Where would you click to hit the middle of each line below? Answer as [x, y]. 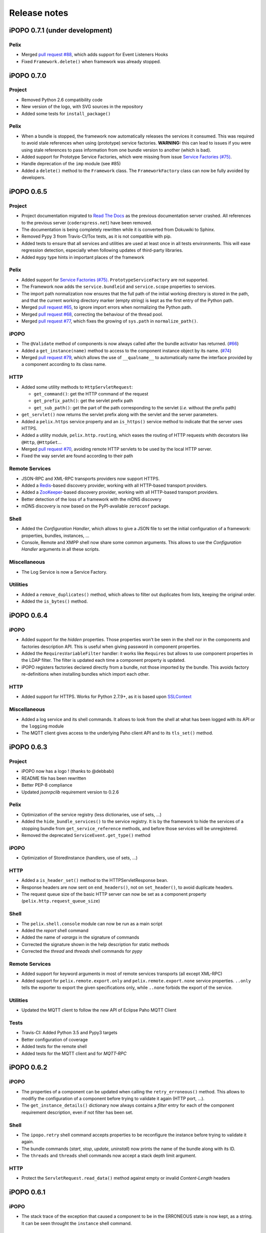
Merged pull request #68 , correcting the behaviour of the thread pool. [92, 314]
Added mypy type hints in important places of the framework [83, 257]
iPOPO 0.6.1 [27, 1192]
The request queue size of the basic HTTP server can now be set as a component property [114, 894]
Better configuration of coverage [55, 1039]
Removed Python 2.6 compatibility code [62, 100]
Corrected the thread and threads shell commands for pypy [82, 951]
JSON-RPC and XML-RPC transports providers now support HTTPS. [91, 478]
